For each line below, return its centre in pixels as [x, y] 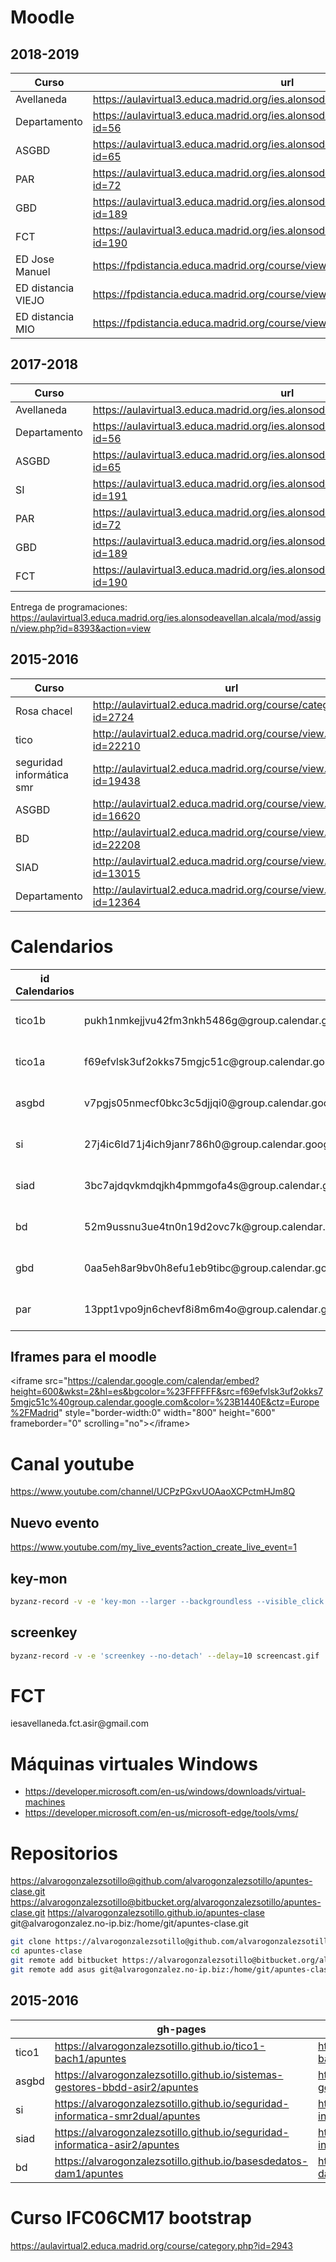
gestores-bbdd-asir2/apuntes [126, 2087]
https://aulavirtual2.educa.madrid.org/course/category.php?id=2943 [151, 2245]
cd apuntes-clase [46, 1951]
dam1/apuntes [89, 2173]
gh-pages [181, 2029]
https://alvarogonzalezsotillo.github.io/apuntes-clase [156, 1913]
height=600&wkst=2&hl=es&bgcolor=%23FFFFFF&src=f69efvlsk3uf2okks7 [166, 1392]
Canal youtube [72, 1463]
